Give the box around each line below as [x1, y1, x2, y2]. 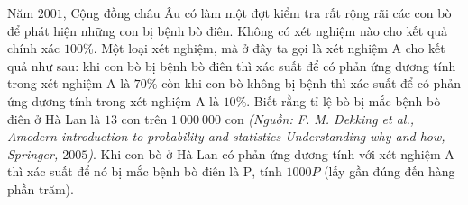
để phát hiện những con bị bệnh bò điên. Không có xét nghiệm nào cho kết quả [7, 21, 448, 40]
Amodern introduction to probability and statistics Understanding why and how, [7, 127, 445, 146]
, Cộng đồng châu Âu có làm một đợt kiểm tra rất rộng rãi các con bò [62, 4, 452, 22]
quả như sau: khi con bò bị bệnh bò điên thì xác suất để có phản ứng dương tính [7, 56, 456, 75]
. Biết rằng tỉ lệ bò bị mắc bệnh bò [246, 91, 441, 110]
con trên [121, 109, 168, 128]
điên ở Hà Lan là [7, 109, 101, 128]
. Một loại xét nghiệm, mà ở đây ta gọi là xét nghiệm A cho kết [93, 39, 445, 58]
